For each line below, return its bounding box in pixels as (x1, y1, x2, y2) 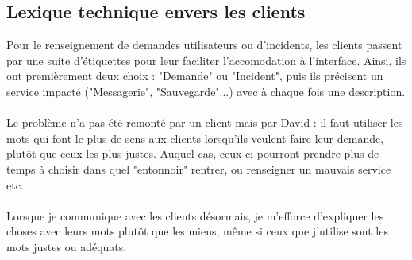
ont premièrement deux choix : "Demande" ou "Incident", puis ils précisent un (6, 67, 383, 84)
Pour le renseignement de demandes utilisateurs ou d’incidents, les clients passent (6, 36, 402, 53)
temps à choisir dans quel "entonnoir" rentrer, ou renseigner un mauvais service (6, 160, 391, 177)
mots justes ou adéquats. (6, 238, 127, 254)
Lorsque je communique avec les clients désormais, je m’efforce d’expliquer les (6, 207, 384, 224)
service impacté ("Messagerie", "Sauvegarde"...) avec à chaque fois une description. (6, 82, 406, 99)
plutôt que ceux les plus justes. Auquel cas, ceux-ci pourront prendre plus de (6, 145, 379, 162)
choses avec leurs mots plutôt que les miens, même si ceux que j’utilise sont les (6, 223, 388, 239)
